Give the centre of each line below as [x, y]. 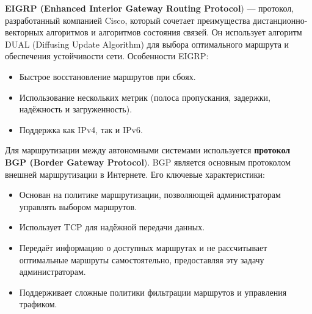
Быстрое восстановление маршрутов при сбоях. [107, 76]
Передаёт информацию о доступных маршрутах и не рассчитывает [143, 247]
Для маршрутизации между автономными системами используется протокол [148, 150]
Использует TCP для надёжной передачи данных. [112, 227]
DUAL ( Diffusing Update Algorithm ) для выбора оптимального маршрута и [147, 44]
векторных [24, 32]
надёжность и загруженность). [76, 109]
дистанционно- [280, 20]
